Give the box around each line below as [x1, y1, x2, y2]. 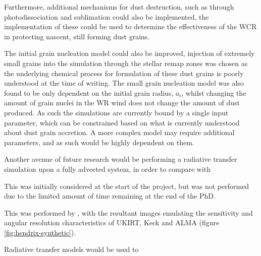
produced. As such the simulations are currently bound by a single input [4, 107, 229, 117]
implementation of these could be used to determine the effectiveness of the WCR [4, 21, 257, 32]
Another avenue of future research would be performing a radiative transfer [4, 154, 237, 164]
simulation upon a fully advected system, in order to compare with [4, 163, 211, 174]
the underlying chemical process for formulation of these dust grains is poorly [4, 68, 244, 78]
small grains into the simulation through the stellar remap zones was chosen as [4, 57, 248, 68]
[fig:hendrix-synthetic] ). [4, 227, 76, 237]
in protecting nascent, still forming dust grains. [4, 31, 150, 41]
